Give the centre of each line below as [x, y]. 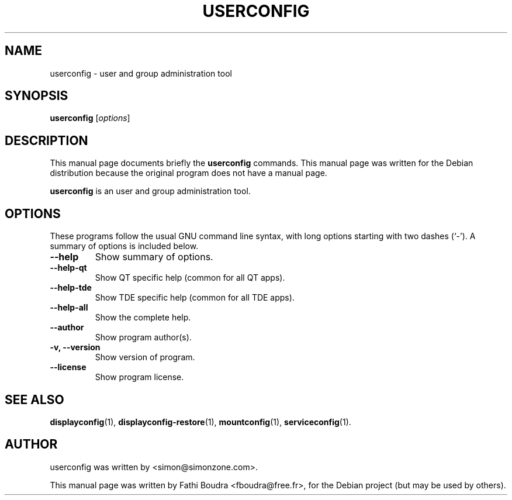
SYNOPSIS [37, 96]
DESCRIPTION [46, 140]
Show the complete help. [143, 318]
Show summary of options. [154, 257]
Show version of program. [145, 357]
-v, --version [75, 347]
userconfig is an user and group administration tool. [150, 191]
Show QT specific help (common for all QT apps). [190, 278]
